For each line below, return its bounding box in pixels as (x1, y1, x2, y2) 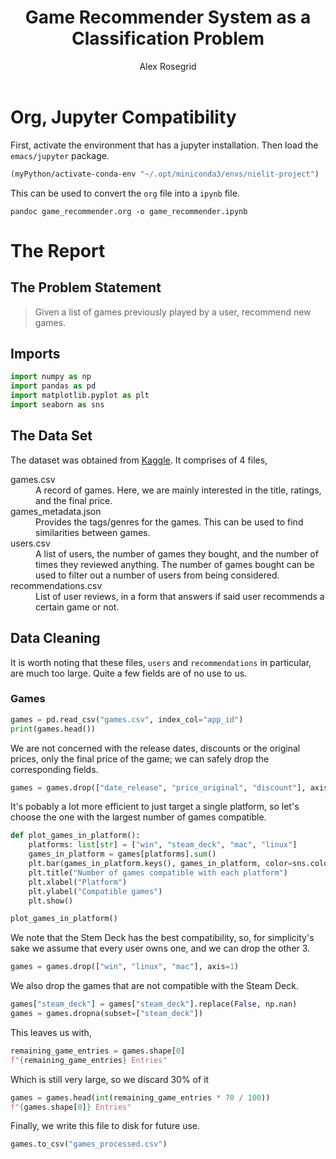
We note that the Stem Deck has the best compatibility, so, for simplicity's (10, 932, 315, 944)
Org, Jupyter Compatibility (10, 106, 237, 128)
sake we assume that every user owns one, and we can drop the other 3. (10, 942, 311, 955)
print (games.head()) (10, 724, 97, 734)
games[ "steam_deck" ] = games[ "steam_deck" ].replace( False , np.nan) (10, 999, 298, 1010)
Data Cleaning (10, 630, 101, 647)
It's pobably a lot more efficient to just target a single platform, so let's (10, 801, 300, 813)
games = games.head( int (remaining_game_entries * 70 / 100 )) (10, 1092, 271, 1103)
